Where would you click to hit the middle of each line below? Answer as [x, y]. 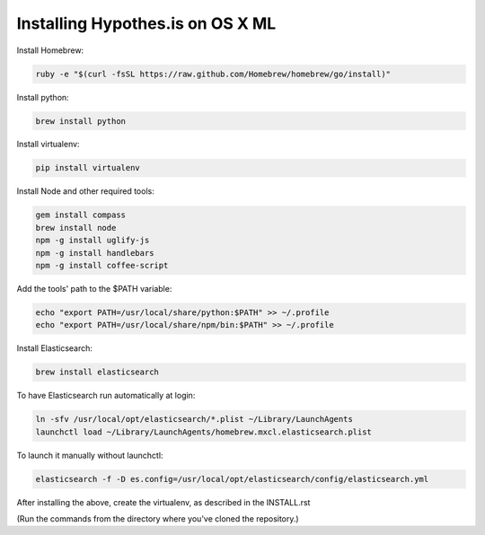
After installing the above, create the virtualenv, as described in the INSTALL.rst [163, 502]
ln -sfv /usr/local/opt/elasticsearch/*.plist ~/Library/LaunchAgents [194, 419]
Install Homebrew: [50, 50]
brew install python [80, 121]
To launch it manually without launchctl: [90, 455]
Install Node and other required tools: [85, 191]
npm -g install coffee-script [102, 265]
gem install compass [80, 215]
